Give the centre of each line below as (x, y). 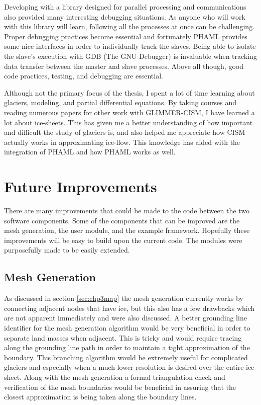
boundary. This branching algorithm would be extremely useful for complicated (126, 357)
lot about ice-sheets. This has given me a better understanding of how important (128, 122)
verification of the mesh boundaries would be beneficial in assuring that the (120, 387)
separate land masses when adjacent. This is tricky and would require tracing (123, 337)
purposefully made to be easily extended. (67, 250)
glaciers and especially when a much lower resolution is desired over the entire (124, 367)
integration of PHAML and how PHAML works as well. (90, 152)
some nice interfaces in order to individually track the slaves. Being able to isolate (130, 46)
